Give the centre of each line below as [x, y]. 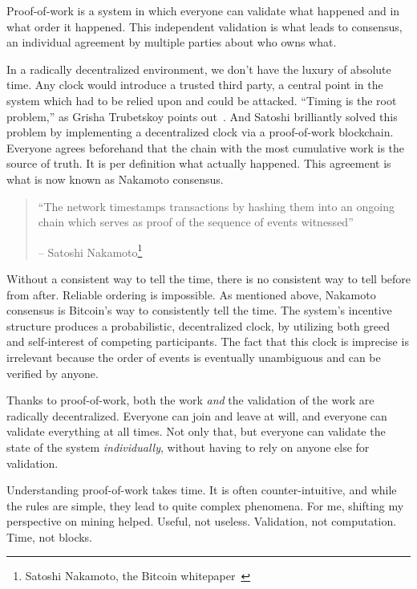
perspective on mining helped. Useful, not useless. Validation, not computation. [202, 521]
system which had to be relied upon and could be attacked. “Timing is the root [202, 100]
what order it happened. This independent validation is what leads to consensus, [204, 26]
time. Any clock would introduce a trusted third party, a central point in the [195, 85]
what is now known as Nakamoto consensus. [115, 179]
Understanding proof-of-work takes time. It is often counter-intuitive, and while [202, 490]
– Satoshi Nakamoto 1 [90, 250]
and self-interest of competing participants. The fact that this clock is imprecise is [208, 341]
